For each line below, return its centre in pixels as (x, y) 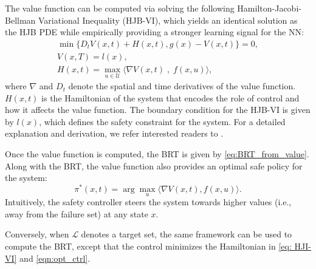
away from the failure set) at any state (77, 213)
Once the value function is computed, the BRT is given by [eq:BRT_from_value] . (157, 154)
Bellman (20, 20)
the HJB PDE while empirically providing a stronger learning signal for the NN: (154, 32)
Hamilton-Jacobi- (269, 8)
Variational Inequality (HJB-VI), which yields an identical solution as (168, 20)
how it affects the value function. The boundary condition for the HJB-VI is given (158, 110)
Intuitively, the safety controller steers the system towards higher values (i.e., (148, 202)
